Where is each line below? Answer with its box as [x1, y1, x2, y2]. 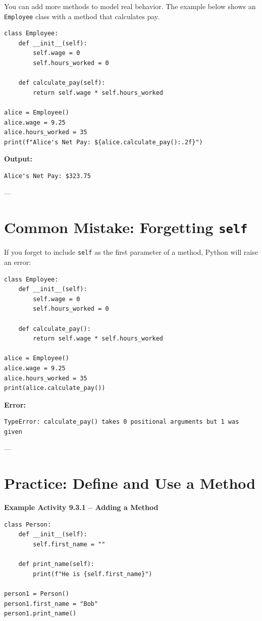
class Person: [4, 521, 51, 528]
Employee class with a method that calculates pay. [4, 11, 160, 21]
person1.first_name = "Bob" [4, 600, 98, 607]
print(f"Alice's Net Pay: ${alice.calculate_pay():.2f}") [4, 138, 203, 146]
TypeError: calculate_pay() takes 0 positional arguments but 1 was [4, 418, 239, 426]
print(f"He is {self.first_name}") [33, 570, 152, 578]
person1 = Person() [4, 590, 69, 598]
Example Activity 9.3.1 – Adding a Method [4, 502, 159, 513]
